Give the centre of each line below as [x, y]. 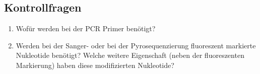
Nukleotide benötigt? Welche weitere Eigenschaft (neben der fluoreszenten [130, 55]
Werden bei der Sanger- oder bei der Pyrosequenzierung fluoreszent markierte [136, 45]
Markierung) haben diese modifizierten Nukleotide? [95, 65]
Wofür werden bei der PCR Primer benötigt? [86, 28]
